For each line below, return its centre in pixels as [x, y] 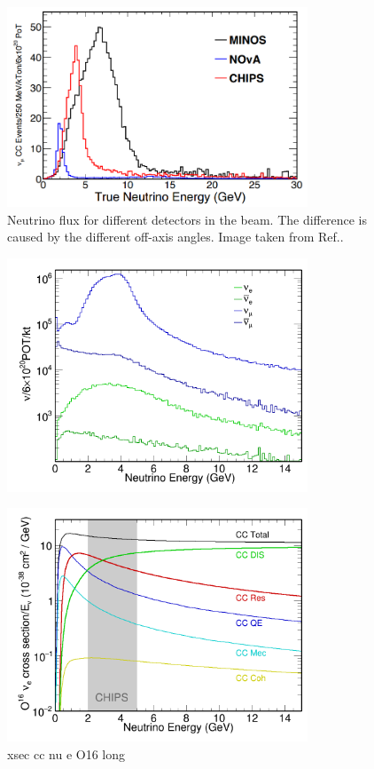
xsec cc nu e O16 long [66, 753]
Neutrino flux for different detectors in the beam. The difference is [187, 219]
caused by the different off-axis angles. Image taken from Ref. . [175, 237]
